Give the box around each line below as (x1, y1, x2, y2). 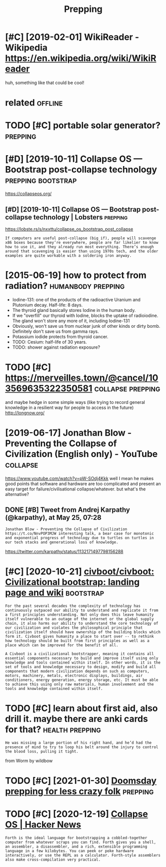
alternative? (5, 491, 29, 497)
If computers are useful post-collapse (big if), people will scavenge (5, 236, 156, 241)
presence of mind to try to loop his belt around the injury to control (5, 745, 159, 750)
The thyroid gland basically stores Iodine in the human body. (12, 307, 136, 313)
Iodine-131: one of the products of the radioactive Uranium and (12, 297, 141, 302)
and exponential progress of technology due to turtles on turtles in (5, 535, 154, 540)
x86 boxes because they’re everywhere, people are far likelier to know (5, 240, 159, 245)
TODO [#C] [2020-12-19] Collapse (5, 808, 148, 819)
